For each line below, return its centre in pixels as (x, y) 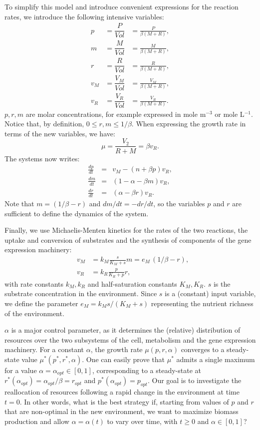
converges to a (203, 349)
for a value (21, 370)
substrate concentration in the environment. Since (81, 293)
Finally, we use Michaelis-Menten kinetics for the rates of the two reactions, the (126, 230)
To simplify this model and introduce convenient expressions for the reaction (122, 6)
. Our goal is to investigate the (194, 380)
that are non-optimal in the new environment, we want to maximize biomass (122, 411)
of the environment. (34, 313)
